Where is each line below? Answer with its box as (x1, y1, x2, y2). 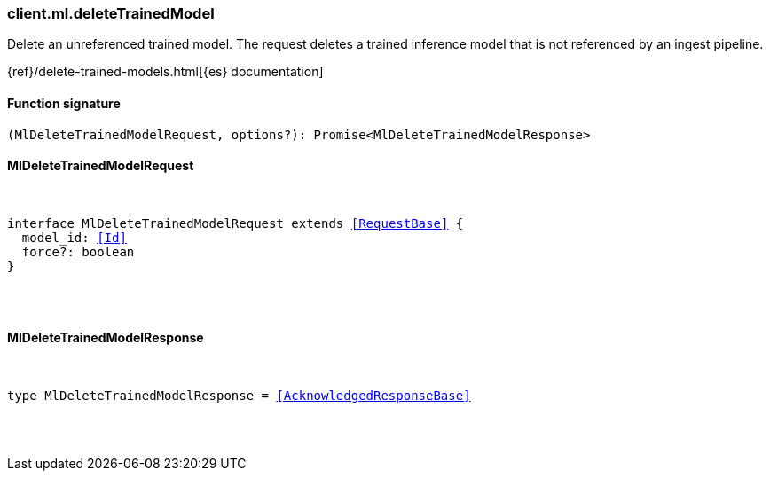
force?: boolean (21, 244, 135, 259)
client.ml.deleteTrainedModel (7, 4, 215, 22)
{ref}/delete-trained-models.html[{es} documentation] (7, 64, 324, 80)
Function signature (7, 95, 121, 111)
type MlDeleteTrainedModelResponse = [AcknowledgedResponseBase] (7, 388, 471, 404)
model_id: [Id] (21, 230, 127, 245)
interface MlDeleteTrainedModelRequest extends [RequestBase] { (7, 215, 464, 231)
